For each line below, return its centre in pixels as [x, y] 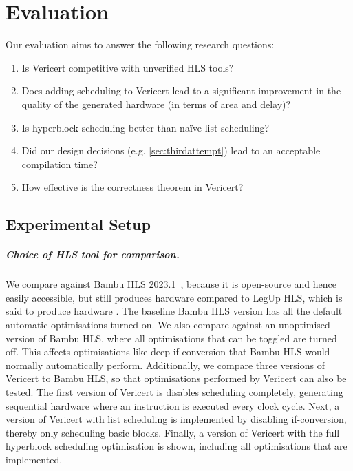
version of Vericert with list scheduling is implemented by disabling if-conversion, [176, 419]
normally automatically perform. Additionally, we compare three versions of [165, 365]
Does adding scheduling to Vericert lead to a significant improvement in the [181, 91]
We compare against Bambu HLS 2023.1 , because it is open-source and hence [171, 284]
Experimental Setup [78, 224]
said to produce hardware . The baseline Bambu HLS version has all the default [174, 311]
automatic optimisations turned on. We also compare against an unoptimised [168, 324]
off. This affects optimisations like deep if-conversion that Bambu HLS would [168, 352]
